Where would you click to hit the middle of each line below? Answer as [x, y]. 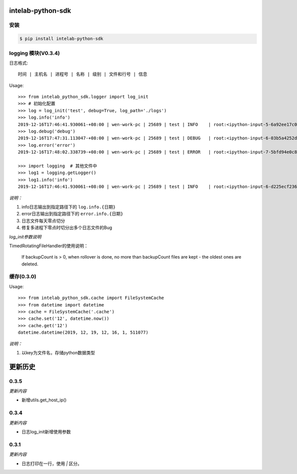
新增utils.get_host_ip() [44, 400]
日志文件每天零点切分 [43, 220]
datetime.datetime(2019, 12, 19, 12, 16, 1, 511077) [83, 333]
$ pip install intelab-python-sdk [61, 39]
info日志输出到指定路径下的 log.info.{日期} [69, 207]
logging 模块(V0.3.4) [35, 53]
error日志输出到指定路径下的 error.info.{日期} [72, 214]
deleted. [30, 264]
